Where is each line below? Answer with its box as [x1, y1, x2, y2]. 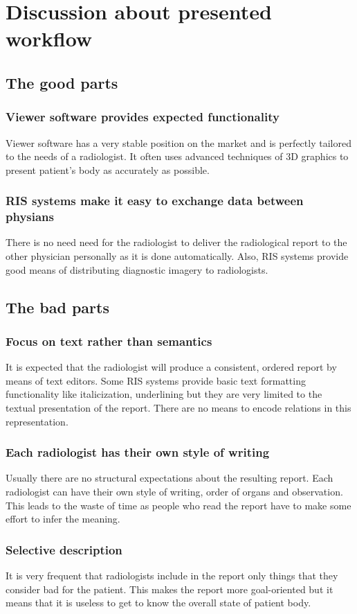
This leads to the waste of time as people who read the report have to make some [6, 498, 351, 512]
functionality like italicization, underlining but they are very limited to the [6, 387, 322, 401]
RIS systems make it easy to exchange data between [6, 192, 304, 209]
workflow [6, 24, 93, 53]
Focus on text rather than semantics [6, 332, 212, 349]
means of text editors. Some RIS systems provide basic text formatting [6, 373, 306, 387]
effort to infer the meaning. [6, 511, 120, 526]
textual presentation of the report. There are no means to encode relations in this [6, 401, 351, 415]
